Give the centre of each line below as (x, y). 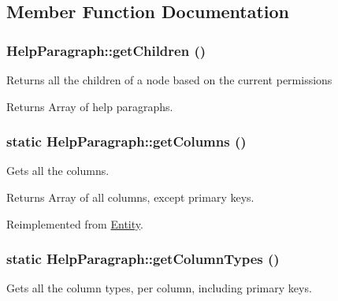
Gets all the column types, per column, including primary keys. (159, 288)
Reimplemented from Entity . (75, 223)
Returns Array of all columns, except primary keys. (130, 197)
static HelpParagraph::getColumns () (126, 141)
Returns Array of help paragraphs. (90, 106)
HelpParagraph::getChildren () (106, 50)
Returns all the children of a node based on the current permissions (169, 80)
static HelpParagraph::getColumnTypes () (143, 259)
